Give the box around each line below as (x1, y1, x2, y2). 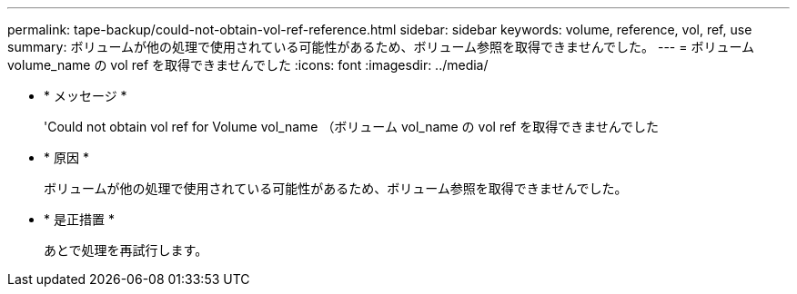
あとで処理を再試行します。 (44, 242, 208, 258)
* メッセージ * (44, 88, 127, 103)
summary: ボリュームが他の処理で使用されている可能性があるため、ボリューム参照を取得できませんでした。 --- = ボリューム (7, 39, 754, 54)
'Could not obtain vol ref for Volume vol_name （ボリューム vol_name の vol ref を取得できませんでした (44, 119, 660, 134)
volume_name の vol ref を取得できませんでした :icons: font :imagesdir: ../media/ (7, 57, 489, 73)
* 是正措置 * (44, 211, 115, 227)
